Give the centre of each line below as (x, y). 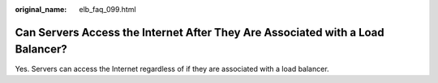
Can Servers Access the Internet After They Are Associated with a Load (200, 32)
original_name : (41, 9)
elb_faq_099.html (108, 9)
